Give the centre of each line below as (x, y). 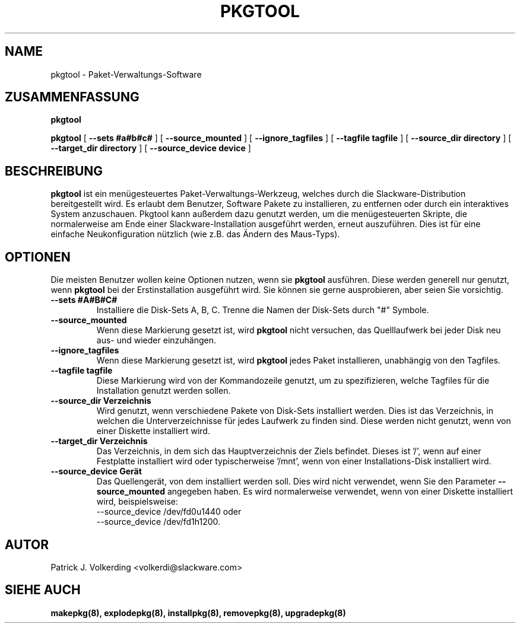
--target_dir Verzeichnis (99, 441)
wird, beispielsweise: (137, 502)
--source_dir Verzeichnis (101, 401)
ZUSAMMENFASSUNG (72, 97)
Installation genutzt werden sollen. (164, 391)
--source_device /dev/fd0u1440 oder (169, 512)
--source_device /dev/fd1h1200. (158, 522)
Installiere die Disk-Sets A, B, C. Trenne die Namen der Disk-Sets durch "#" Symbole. (263, 310)
